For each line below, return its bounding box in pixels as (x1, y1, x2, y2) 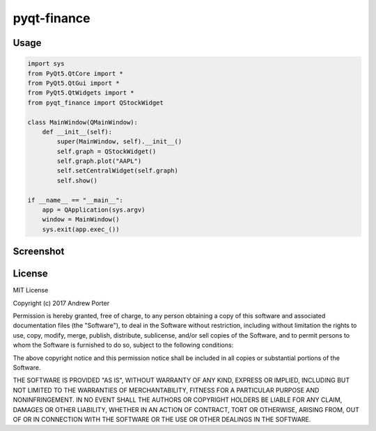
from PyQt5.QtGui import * (27, 79, 120, 87)
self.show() (56, 176, 97, 185)
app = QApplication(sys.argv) (42, 206, 146, 214)
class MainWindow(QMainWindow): (27, 118, 139, 126)
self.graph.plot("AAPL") (56, 157, 142, 165)
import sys (27, 60, 65, 68)
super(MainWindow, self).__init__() (56, 138, 182, 146)
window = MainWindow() (42, 216, 120, 224)
